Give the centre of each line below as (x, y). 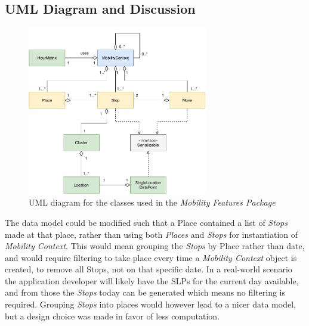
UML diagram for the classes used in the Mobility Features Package (152, 202)
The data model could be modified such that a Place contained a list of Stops (146, 222)
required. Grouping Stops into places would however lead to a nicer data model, (150, 304)
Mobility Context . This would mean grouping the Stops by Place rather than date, (155, 246)
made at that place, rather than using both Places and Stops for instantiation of (152, 234)
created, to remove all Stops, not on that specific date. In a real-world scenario (149, 269)
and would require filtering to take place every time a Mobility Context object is (151, 257)
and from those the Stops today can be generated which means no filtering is (145, 292)
